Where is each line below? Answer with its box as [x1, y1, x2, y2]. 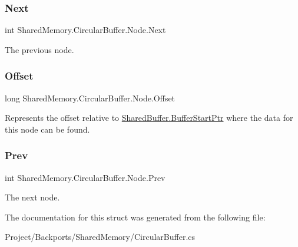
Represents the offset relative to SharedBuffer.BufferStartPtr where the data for [5, 111, 293, 124]
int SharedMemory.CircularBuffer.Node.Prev [5, 171, 165, 183]
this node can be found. [5, 123, 90, 135]
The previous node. [5, 43, 74, 55]
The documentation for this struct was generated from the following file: [5, 210, 266, 223]
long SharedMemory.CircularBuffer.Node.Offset [5, 91, 176, 104]
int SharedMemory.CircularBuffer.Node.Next [5, 24, 166, 36]
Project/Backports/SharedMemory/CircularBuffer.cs [5, 230, 196, 243]
